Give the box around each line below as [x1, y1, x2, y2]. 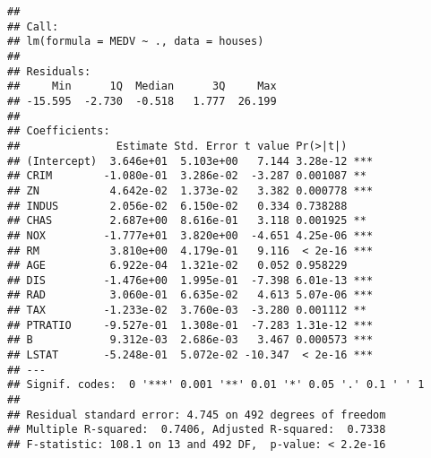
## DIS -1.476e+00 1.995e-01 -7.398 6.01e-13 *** [7, 273, 374, 287]
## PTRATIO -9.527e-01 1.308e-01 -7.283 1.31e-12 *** [7, 318, 374, 332]
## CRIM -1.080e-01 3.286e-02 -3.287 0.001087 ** [7, 169, 366, 183]
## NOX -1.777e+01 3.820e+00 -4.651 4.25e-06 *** [7, 229, 374, 242]
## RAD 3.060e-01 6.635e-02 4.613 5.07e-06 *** [7, 289, 374, 302]
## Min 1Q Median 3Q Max [7, 80, 277, 93]
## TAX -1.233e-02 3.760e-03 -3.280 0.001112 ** [7, 304, 366, 317]
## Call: [7, 20, 59, 33]
